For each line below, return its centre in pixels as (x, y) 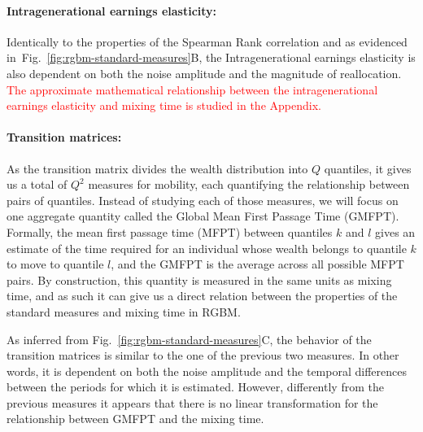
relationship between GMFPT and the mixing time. (135, 419)
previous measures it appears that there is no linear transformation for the (192, 402)
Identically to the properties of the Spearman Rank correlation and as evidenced (207, 41)
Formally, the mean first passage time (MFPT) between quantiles (170, 231)
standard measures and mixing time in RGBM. (124, 311)
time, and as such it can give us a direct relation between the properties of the (202, 296)
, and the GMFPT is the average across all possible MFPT (257, 264)
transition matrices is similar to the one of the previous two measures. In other (203, 355)
